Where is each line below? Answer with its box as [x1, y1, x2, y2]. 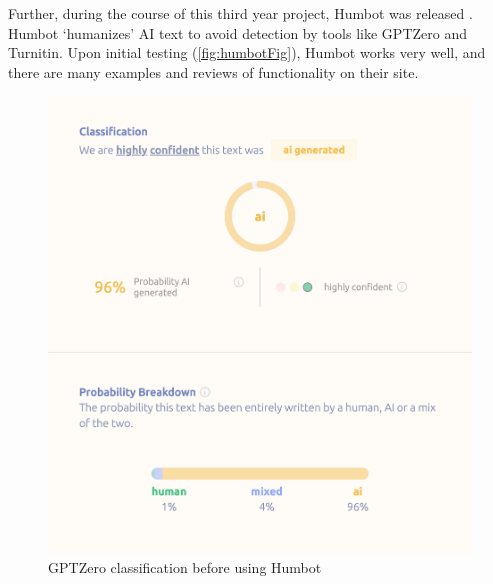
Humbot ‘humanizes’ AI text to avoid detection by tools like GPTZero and [8, 22, 467, 43]
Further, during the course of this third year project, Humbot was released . [8, 3, 473, 23]
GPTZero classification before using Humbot [48, 557, 322, 578]
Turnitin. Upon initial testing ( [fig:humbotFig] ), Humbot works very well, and [8, 42, 486, 63]
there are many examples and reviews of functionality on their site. [8, 61, 419, 82]
